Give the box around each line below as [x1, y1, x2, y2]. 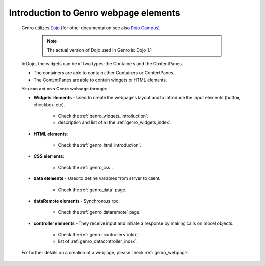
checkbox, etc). [33, 101, 65, 108]
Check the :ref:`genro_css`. [58, 165, 113, 171]
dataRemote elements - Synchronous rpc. [33, 198, 120, 204]
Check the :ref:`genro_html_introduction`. [58, 142, 142, 148]
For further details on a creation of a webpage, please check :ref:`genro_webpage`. [21, 250, 190, 256]
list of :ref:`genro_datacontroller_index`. [58, 238, 138, 244]
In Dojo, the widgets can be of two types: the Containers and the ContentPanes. [21, 60, 184, 66]
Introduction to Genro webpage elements [9, 7, 180, 18]
